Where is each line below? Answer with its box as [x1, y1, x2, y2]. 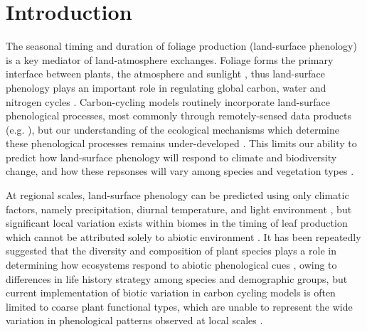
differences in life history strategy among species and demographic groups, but [6, 271, 348, 286]
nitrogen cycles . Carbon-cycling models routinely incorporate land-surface [6, 94, 330, 109]
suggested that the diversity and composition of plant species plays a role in [6, 243, 336, 258]
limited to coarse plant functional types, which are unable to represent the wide [6, 299, 353, 314]
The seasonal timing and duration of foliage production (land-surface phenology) [6, 38, 357, 53]
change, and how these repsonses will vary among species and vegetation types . [6, 164, 354, 178]
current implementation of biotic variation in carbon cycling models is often [6, 285, 336, 300]
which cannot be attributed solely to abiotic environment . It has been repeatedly [6, 229, 361, 244]
